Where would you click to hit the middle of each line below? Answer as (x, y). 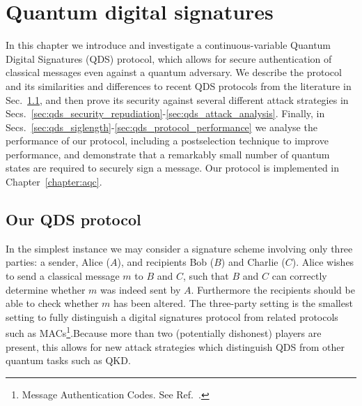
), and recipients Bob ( (166, 262)
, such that (206, 276)
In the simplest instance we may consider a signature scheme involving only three (179, 248)
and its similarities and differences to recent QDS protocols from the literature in (179, 85)
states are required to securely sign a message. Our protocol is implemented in (173, 168)
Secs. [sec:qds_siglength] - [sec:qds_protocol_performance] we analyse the (162, 127)
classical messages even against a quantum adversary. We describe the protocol (174, 72)
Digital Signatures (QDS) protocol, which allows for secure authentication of (169, 58)
